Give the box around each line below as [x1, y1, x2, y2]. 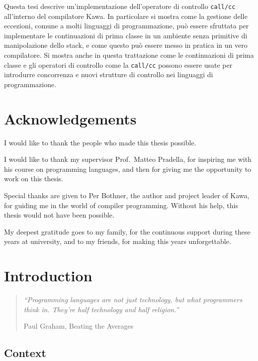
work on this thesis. [4, 173, 64, 184]
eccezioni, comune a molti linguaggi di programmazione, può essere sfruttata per [4, 20, 249, 31]
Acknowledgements [4, 108, 137, 128]
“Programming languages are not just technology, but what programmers [23, 294, 243, 305]
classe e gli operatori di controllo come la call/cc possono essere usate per [4, 59, 233, 70]
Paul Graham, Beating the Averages [23, 321, 134, 331]
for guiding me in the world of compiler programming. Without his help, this [4, 200, 238, 210]
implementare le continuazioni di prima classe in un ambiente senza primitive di [4, 30, 248, 40]
